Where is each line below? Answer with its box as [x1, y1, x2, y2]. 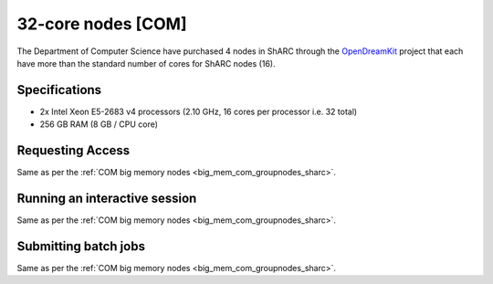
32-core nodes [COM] [16, 14, 187, 34]
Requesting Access [16, 142, 131, 159]
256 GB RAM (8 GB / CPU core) [39, 119, 159, 130]
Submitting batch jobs [16, 238, 146, 254]
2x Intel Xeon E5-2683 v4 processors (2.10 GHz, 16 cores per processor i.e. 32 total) [39, 106, 358, 117]
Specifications [16, 82, 102, 98]
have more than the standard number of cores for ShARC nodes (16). [16, 58, 276, 68]
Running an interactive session [16, 190, 197, 205]
